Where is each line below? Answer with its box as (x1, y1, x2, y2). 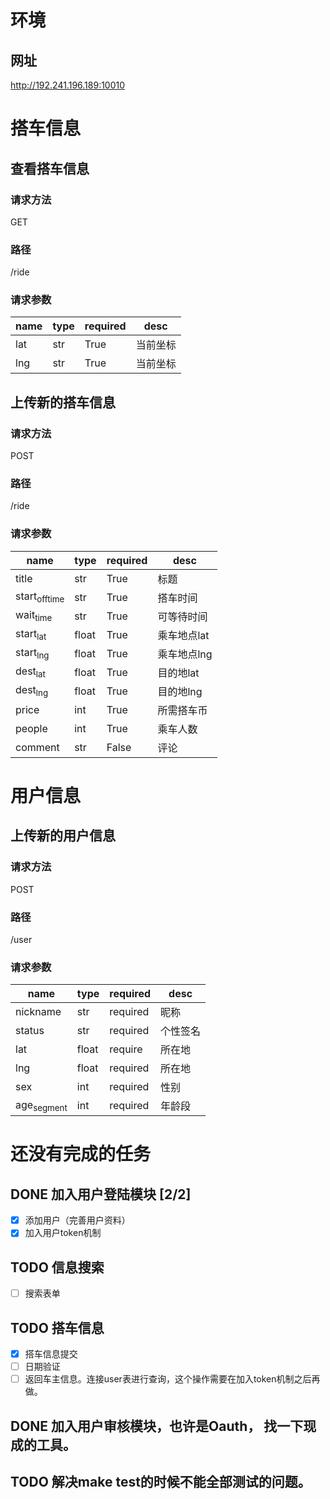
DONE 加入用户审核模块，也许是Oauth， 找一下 (10, 1417, 304, 1435)
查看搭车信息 (10, 160, 90, 177)
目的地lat (157, 666, 200, 680)
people (15, 721, 48, 735)
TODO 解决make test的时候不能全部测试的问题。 (10, 1474, 312, 1490)
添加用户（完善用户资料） (24, 1214, 131, 1226)
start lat (15, 627, 47, 643)
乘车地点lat (157, 628, 210, 642)
